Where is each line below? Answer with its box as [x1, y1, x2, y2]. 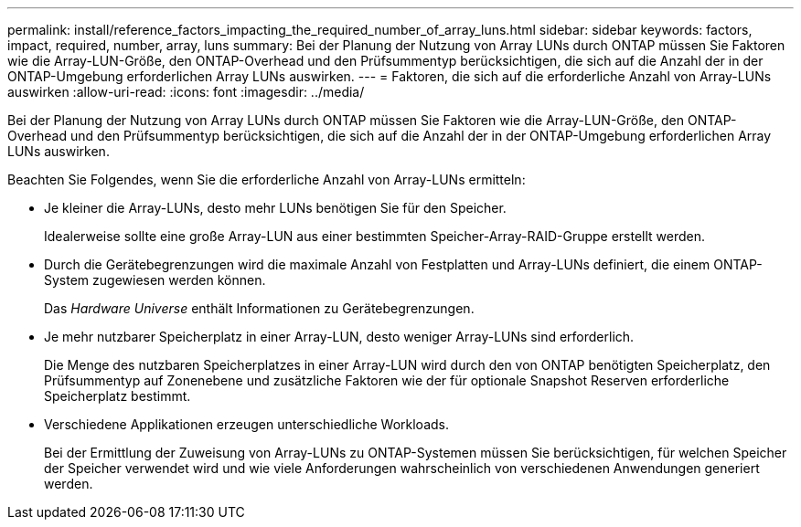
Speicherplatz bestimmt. [44, 388, 191, 404]
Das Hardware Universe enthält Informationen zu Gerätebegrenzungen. [44, 300, 475, 316]
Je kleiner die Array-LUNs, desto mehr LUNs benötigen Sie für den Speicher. [44, 200, 507, 216]
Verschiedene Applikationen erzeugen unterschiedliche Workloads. [44, 416, 450, 432]
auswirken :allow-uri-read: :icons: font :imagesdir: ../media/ [7, 84, 365, 100]
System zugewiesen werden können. [44, 272, 266, 288]
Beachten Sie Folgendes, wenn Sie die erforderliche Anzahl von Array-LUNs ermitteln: [7, 172, 526, 187]
